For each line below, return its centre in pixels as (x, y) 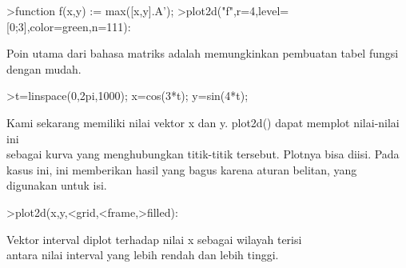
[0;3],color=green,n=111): (69, 26)
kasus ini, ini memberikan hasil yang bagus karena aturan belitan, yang (182, 169)
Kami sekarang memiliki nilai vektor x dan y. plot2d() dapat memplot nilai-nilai (203, 122)
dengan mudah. (44, 68)
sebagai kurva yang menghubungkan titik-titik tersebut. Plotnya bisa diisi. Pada (203, 154)
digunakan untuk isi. (57, 185)
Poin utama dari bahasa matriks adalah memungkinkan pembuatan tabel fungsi (203, 53)
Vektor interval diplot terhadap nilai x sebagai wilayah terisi (154, 239)
